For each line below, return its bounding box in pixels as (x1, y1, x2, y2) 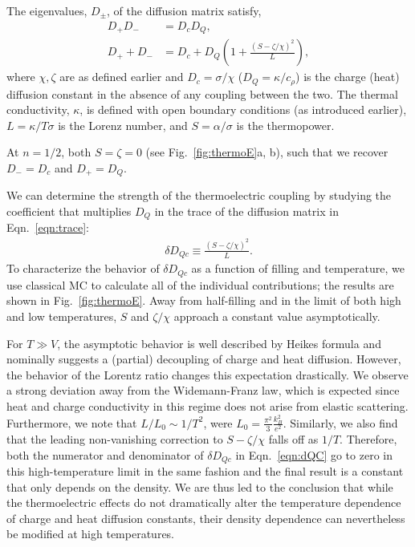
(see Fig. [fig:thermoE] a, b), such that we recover (145, 144, 389, 160)
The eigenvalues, (6, 2, 87, 18)
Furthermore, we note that (6, 414, 137, 431)
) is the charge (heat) (295, 68, 400, 85)
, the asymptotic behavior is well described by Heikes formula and (57, 334, 381, 351)
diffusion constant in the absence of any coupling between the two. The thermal (6, 85, 398, 102)
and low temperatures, (6, 308, 117, 325)
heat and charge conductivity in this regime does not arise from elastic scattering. (6, 398, 409, 414)
